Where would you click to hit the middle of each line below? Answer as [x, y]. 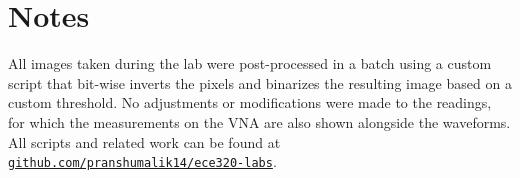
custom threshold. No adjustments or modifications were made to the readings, [250, 102]
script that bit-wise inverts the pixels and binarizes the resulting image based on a [260, 82]
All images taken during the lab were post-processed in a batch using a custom [250, 63]
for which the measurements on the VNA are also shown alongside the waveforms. [259, 121]
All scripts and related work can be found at [144, 141]
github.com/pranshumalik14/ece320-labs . [142, 161]
